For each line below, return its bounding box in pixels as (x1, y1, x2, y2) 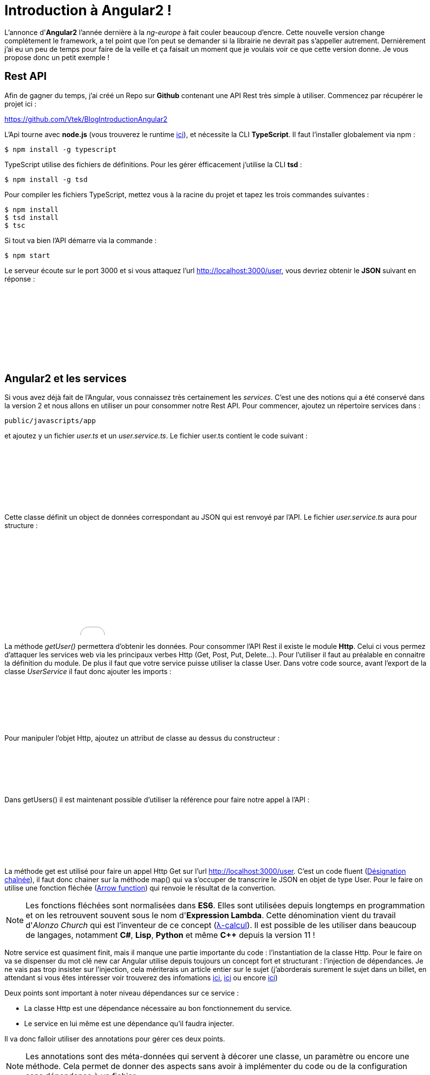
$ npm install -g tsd (4, 175, 88, 183)
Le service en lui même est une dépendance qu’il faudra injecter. (24, 1019, 234, 1028)
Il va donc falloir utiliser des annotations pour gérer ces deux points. (4, 1035, 225, 1043)
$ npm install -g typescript (4, 145, 117, 153)
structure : (4, 521, 38, 530)
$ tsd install (4, 213, 59, 221)
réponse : (4, 274, 35, 283)
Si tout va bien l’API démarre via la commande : (4, 236, 157, 245)
